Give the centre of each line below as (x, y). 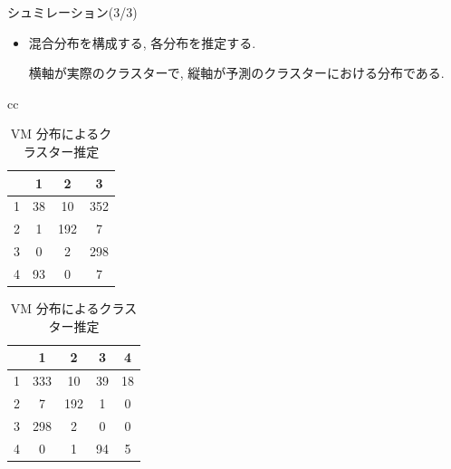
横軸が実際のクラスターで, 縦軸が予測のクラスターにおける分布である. (236, 73)
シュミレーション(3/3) (72, 12)
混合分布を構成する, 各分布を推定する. (142, 42)
